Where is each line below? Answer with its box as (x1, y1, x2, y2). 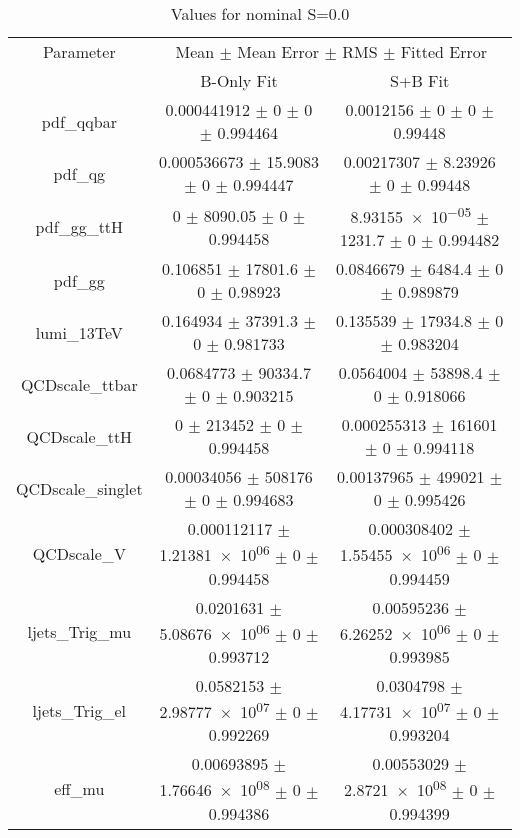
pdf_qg (53, 161, 106, 185)
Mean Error (237, 40, 320, 63)
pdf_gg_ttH (35, 215, 124, 239)
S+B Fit (390, 69, 450, 92)
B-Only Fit (200, 69, 278, 92)
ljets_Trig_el (32, 698, 127, 722)
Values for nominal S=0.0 (170, 2, 350, 25)
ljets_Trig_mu (27, 620, 132, 644)
